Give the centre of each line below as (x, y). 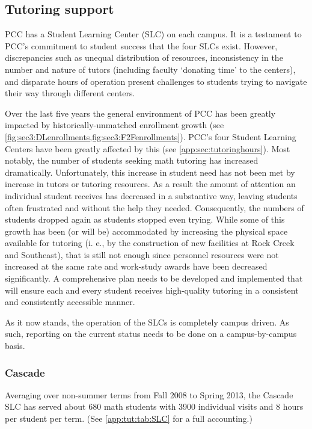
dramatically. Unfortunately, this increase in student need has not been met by (150, 172)
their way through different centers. (70, 93)
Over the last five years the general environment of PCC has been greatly (140, 113)
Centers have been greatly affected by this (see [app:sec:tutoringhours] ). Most (148, 148)
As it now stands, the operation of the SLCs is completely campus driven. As (147, 322)
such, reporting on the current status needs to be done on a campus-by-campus (151, 334)
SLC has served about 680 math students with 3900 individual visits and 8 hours (154, 406)
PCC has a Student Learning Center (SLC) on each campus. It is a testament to (153, 34)
